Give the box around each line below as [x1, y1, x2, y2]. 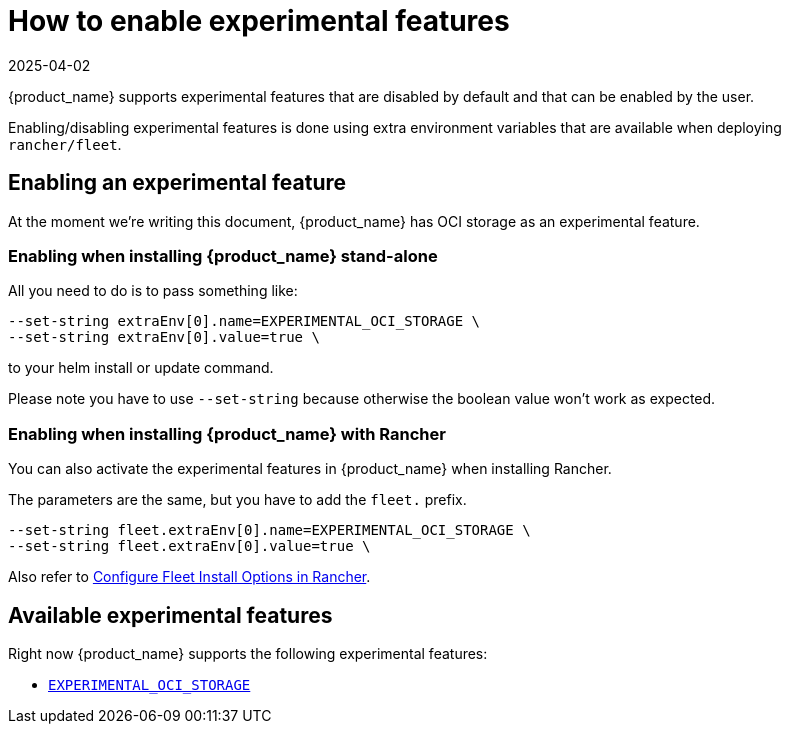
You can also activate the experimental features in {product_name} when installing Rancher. [8, 460, 612, 478]
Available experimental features [8, 602, 333, 628]
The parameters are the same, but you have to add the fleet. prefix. [8, 491, 467, 509]
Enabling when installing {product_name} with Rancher [8, 423, 446, 444]
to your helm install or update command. [8, 359, 274, 377]
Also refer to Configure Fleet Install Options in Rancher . [8, 568, 371, 586]
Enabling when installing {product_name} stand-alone [8, 245, 438, 266]
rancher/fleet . [8, 135, 122, 153]
